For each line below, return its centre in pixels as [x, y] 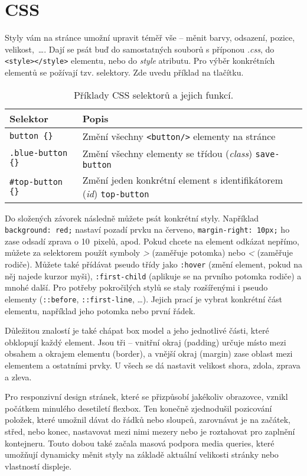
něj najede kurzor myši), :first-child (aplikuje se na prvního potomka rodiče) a [153, 276]
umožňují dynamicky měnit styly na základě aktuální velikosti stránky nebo [142, 454]
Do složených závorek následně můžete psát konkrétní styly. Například [132, 218]
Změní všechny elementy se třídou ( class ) [167, 153]
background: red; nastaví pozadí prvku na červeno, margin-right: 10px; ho [147, 229]
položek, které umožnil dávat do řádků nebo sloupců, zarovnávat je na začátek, [148, 420]
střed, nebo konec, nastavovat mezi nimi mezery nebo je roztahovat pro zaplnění [150, 431]
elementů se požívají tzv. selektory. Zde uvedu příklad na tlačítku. [124, 72]
